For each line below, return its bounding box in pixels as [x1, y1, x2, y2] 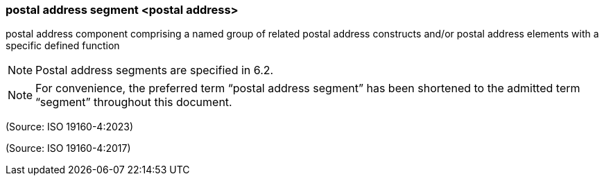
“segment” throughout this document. [35, 95, 232, 110]
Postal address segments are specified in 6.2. [35, 63, 274, 78]
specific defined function [6, 40, 120, 52]
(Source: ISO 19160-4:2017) [6, 142, 131, 155]
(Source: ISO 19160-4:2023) [6, 121, 134, 133]
